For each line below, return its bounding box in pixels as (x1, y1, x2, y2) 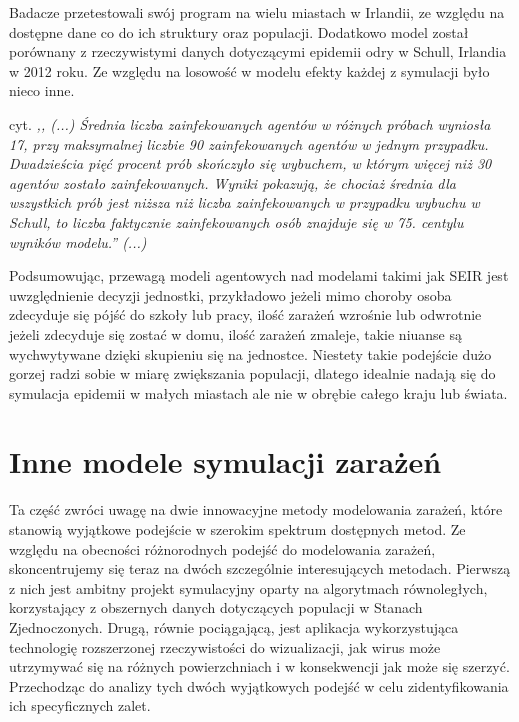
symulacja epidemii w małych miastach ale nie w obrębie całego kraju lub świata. (9, 382, 508, 403)
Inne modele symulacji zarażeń (9, 441, 442, 482)
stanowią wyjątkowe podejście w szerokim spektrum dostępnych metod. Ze (9, 519, 466, 539)
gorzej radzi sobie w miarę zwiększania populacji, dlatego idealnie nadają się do (9, 363, 496, 384)
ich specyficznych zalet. (9, 695, 151, 716)
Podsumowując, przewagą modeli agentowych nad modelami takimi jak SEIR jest (9, 265, 509, 286)
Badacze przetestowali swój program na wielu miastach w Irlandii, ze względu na (9, 2, 505, 22)
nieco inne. (9, 80, 75, 101)
